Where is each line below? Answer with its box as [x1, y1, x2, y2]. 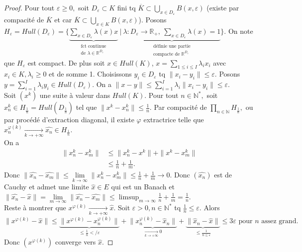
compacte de [153, 51, 180, 57]
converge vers [55, 237, 96, 247]
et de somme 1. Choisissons [49, 69, 132, 79]
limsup [118, 193, 139, 201]
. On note [224, 26, 253, 36]
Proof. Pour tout [4, 2, 55, 12]
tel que [76, 102, 97, 112]
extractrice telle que [143, 114, 204, 125]
